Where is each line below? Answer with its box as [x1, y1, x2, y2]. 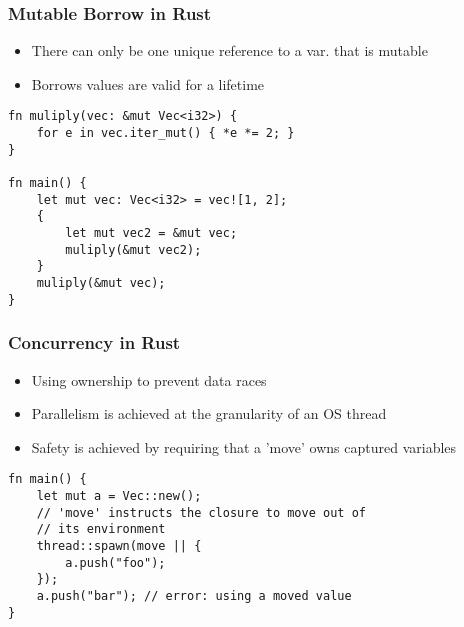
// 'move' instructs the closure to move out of [36, 505, 366, 520]
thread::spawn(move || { [36, 538, 202, 553]
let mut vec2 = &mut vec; [65, 226, 238, 240]
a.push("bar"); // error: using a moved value [36, 588, 352, 603]
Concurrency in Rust [8, 330, 181, 355]
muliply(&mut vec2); [65, 242, 202, 257]
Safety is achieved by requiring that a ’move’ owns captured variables [31, 436, 457, 457]
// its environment [36, 522, 166, 537]
